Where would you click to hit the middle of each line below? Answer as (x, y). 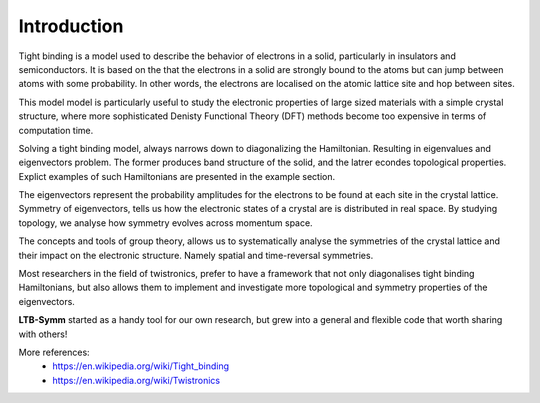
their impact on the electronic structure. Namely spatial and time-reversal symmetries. (196, 255)
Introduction (71, 26)
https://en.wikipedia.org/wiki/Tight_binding (141, 366)
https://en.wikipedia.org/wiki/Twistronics (136, 380)
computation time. (56, 130)
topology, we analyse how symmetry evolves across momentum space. (166, 222)
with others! (43, 334)
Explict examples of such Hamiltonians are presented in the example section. (177, 176)
